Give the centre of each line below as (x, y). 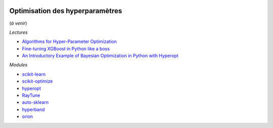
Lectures (18, 32)
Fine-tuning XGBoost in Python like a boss (66, 48)
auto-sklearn (35, 102)
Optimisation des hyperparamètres (66, 11)
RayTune (31, 95)
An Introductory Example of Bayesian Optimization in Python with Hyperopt (100, 56)
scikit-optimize (37, 81)
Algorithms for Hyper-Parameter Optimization (70, 42)
